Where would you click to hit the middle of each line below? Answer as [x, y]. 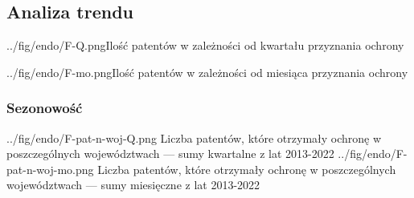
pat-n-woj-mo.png [50, 169]
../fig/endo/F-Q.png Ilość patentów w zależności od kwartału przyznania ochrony [205, 45]
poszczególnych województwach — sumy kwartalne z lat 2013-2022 [170, 154]
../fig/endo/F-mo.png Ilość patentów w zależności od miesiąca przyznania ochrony [207, 72]
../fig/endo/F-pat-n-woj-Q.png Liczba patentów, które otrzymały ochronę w [194, 137]
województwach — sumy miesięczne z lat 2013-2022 [133, 185]
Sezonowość [45, 108]
